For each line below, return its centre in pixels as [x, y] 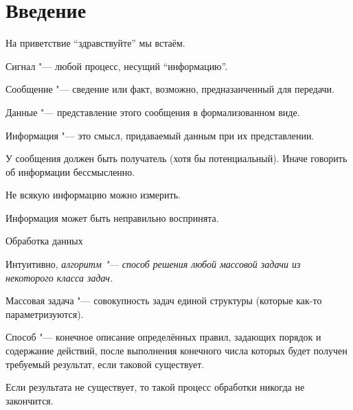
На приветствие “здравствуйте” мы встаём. [95, 43]
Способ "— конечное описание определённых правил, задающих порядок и [163, 337]
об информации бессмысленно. [70, 171]
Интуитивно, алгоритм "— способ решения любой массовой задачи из [153, 264]
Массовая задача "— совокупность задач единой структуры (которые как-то [164, 300]
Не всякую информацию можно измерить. [93, 195]
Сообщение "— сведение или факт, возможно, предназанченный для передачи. [170, 89]
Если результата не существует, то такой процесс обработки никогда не [155, 387]
